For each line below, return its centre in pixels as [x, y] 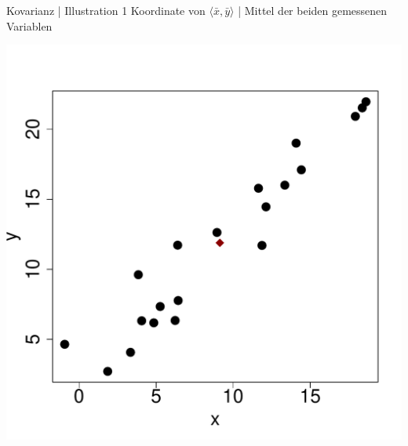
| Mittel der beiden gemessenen [313, 10]
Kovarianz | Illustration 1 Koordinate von [106, 10]
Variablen [29, 25]
